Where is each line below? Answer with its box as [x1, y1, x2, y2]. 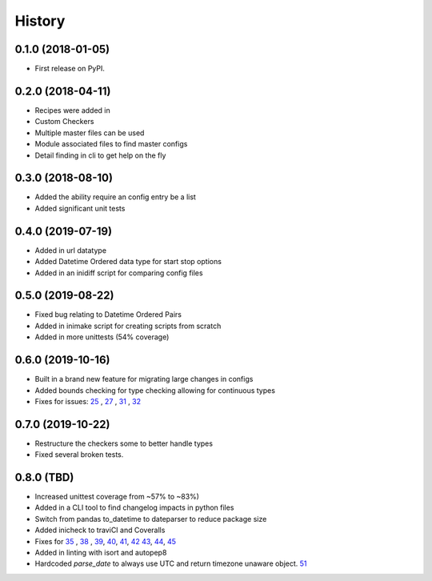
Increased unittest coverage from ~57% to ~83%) [34, 492, 200, 502]
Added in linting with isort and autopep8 [34, 548, 167, 558]
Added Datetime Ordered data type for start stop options [34, 257, 222, 266]
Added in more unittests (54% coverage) [34, 332, 170, 342]
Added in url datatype [34, 245, 107, 255]
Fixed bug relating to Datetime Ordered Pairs [34, 310, 182, 319]
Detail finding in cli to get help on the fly [34, 150, 166, 160]
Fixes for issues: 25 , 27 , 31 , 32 [34, 396, 142, 406]
